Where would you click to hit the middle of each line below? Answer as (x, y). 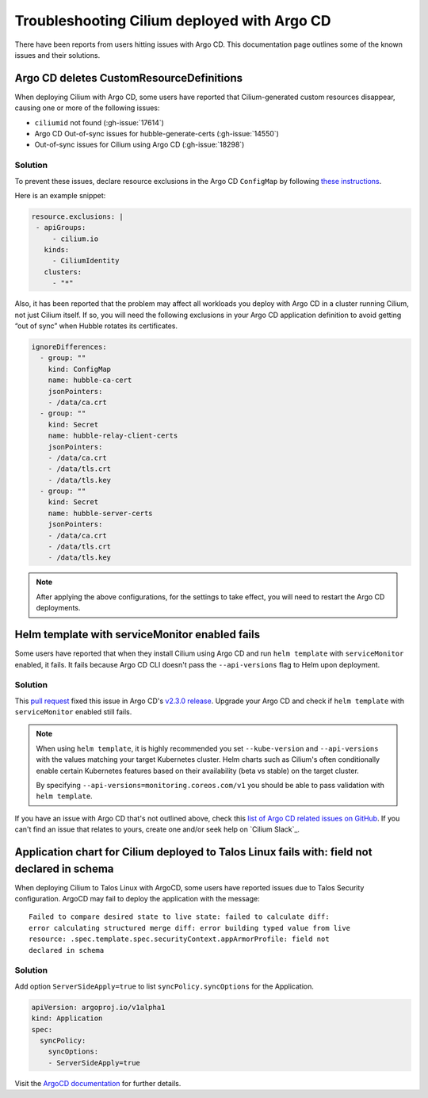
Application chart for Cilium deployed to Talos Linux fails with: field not (193, 852)
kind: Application (67, 1018)
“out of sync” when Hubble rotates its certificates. (96, 326)
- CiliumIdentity (86, 261)
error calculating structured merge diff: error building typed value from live (190, 928)
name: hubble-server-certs (101, 513)
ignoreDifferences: (69, 347)
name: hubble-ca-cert (90, 380)
